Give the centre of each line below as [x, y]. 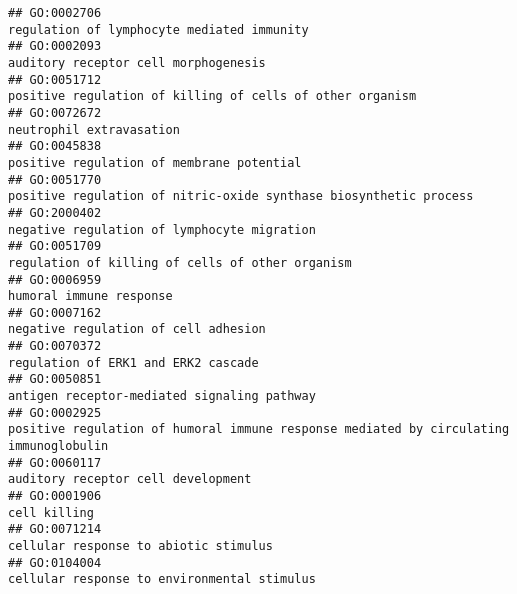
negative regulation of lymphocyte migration [162, 229]
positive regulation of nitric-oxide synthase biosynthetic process [241, 196]
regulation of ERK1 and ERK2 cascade [133, 362]
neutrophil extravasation [94, 129]
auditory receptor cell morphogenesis [137, 62]
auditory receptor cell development [130, 479]
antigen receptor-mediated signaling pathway [162, 396]
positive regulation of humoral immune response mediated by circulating [259, 429]
